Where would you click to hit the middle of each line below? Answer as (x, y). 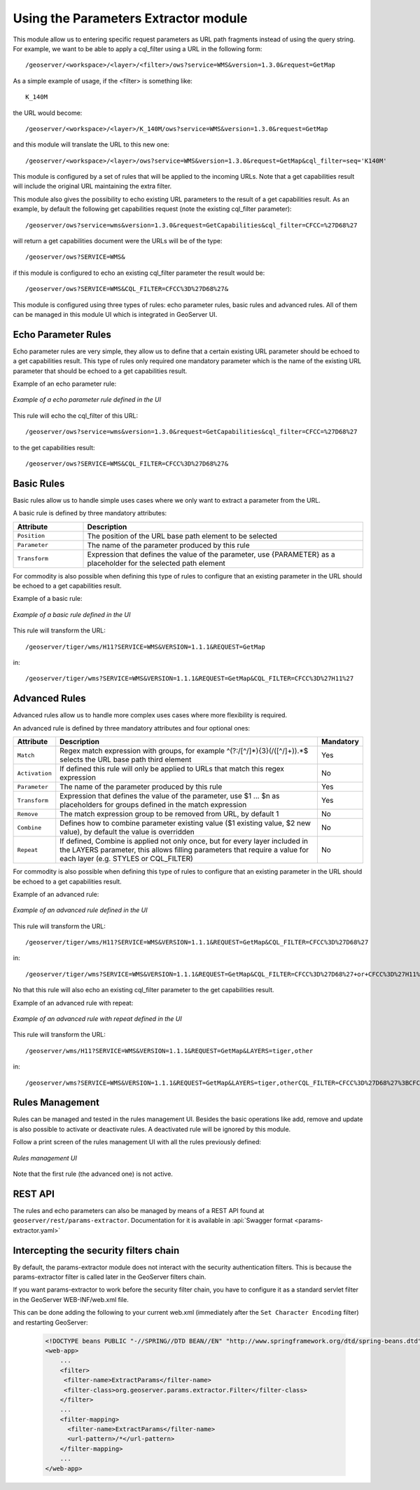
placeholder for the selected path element (156, 563)
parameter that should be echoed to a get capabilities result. (100, 371)
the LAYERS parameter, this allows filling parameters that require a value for (184, 850)
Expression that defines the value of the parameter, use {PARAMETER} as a (211, 554)
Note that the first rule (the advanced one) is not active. (93, 1174)
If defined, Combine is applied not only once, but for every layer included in (184, 841)
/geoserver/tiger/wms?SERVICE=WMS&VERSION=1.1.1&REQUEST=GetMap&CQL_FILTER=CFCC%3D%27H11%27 (190, 679)
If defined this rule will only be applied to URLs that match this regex (172, 769)
